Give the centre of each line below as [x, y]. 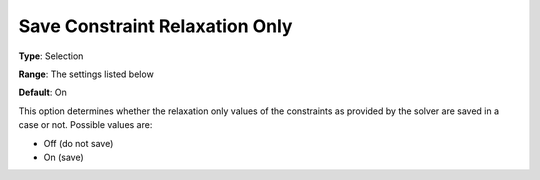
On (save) [63, 157]
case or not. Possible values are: [85, 125]
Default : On [42, 92]
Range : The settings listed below [86, 74]
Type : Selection [51, 56]
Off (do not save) [78, 143]
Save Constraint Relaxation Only [155, 26]
